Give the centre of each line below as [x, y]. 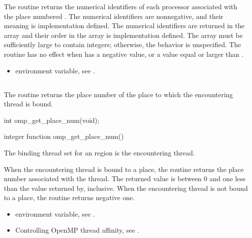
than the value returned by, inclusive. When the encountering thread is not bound [126, 188]
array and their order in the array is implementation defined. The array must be [123, 35]
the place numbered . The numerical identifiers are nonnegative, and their [114, 16]
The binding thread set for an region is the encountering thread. [100, 152]
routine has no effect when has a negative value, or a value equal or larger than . [124, 54]
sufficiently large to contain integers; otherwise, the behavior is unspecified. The [123, 44]
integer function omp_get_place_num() [64, 136]
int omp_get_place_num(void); [52, 120]
